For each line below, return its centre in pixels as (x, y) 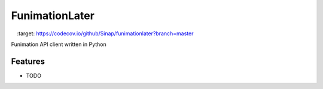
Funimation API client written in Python (59, 44)
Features (28, 61)
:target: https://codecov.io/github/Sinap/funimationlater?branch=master (105, 33)
